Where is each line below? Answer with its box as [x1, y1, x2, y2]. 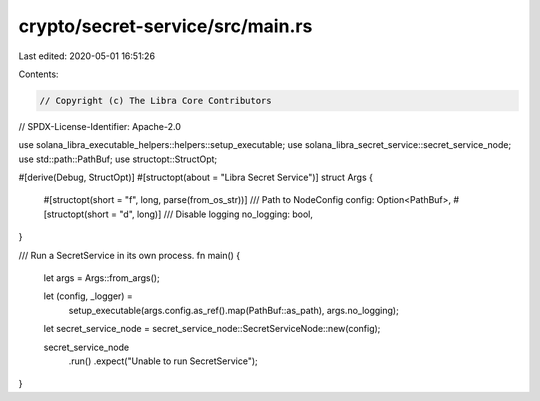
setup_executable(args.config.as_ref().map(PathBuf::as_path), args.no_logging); [68, 304, 399, 316]
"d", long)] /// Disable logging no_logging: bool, [118, 208, 314, 220]
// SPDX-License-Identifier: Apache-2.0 [18, 120, 182, 132]
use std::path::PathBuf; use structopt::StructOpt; [18, 153, 218, 165]
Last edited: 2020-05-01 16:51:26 [18, 50, 155, 62]
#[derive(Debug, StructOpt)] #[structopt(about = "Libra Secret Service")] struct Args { [18, 171, 374, 184]
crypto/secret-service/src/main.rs [18, 15, 313, 37]
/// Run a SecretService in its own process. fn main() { [18, 249, 241, 261]
